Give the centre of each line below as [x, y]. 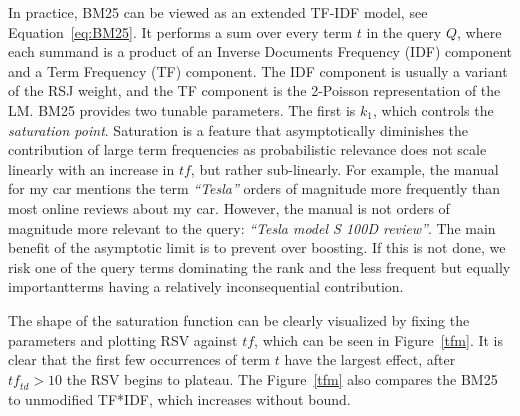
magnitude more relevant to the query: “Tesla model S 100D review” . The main [252, 227]
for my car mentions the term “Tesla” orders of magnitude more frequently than [254, 188]
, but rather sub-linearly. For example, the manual [344, 168]
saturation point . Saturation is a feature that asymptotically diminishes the [238, 129]
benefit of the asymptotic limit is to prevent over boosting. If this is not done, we [257, 247]
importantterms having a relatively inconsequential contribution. [206, 286]
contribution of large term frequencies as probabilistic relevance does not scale [247, 149]
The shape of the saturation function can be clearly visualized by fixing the [239, 319]
